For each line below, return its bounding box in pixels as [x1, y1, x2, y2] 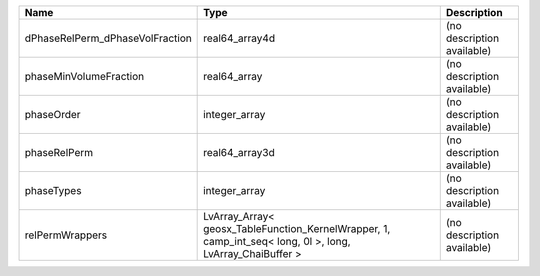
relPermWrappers [24, 228, 108, 242]
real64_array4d [203, 31, 275, 45]
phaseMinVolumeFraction [24, 70, 145, 83]
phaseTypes [24, 184, 82, 197]
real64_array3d [203, 146, 275, 159]
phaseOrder [24, 108, 81, 121]
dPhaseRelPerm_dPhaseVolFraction [24, 31, 192, 45]
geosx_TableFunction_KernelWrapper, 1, [203, 222, 391, 235]
